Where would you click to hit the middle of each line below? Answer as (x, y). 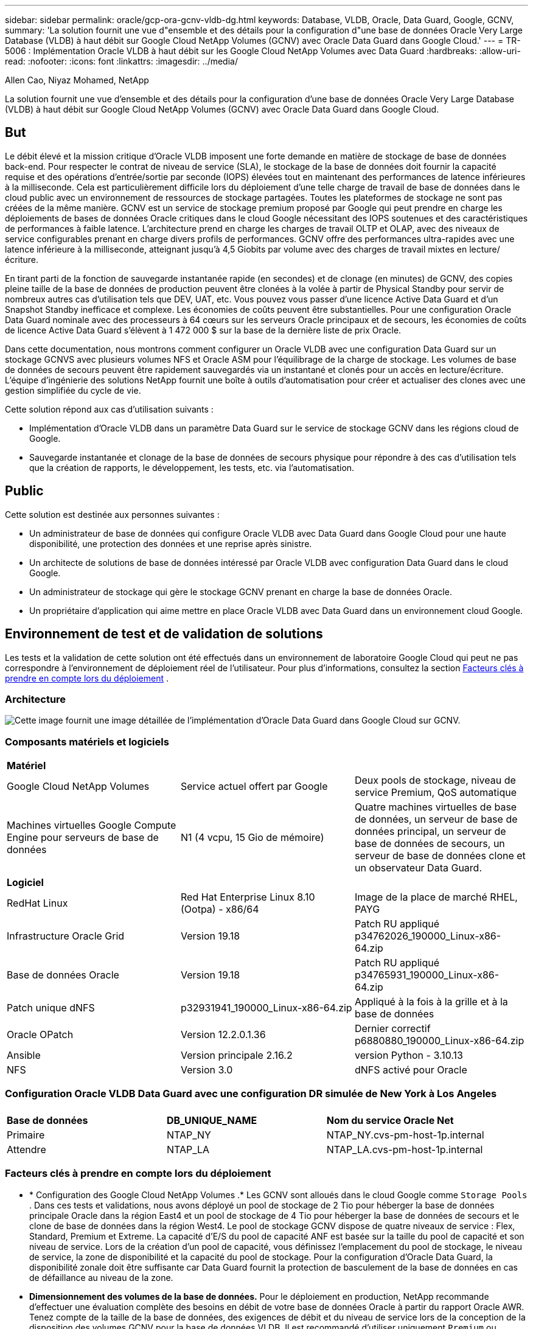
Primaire (26, 1135)
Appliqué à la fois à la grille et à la (431, 1002)
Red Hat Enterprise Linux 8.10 (248, 897)
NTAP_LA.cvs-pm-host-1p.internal (405, 1149)
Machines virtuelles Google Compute (92, 825)
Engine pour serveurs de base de (83, 838)
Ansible (24, 1055)
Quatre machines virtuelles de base (436, 807)
